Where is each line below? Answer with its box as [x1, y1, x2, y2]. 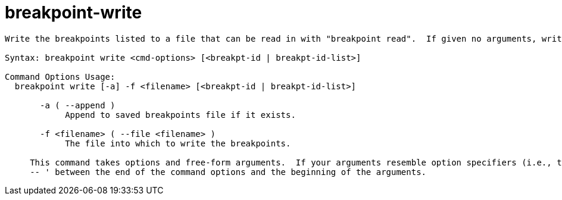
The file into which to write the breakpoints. [65, 138, 291, 148]
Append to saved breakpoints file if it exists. [65, 110, 296, 120]
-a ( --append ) [40, 100, 115, 110]
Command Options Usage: [5, 71, 115, 82]
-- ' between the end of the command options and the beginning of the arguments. [30, 167, 427, 177]
